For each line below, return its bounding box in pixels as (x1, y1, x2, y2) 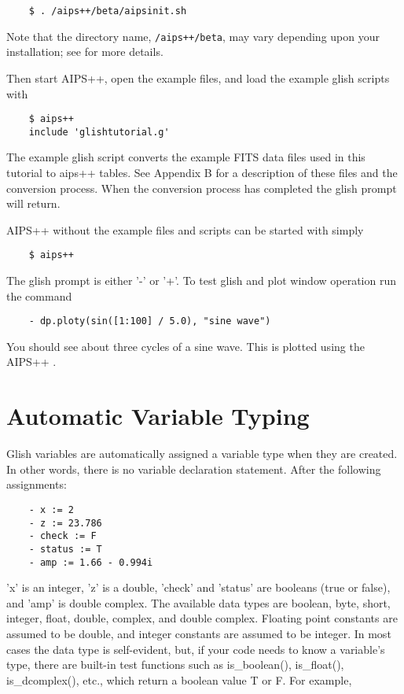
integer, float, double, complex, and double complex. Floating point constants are (6, 610, 398, 626)
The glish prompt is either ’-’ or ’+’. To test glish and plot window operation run (6, 272, 396, 289)
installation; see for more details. (6, 43, 163, 60)
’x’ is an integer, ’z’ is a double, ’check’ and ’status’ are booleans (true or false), (6, 579, 391, 596)
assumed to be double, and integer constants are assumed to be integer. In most (6, 626, 391, 642)
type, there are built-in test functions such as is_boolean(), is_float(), (6, 656, 344, 673)
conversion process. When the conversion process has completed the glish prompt (6, 179, 397, 196)
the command (6, 287, 72, 304)
